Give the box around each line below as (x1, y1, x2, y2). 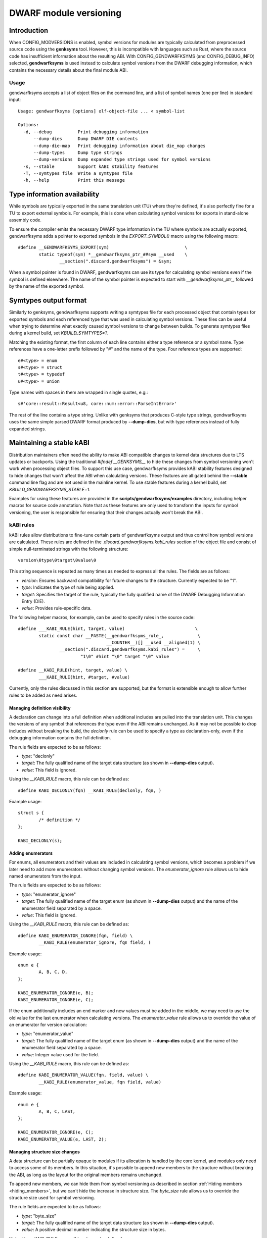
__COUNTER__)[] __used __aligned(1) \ (106, 639, 201, 645)
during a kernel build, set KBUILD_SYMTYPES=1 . (9, 330, 108, 336)
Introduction (9, 26, 48, 35)
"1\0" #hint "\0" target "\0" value (80, 654, 169, 659)
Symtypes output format (9, 296, 87, 305)
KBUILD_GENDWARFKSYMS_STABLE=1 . (9, 486, 91, 492)
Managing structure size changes (9, 1149, 80, 1155)
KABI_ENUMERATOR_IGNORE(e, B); (18, 990, 94, 995)
